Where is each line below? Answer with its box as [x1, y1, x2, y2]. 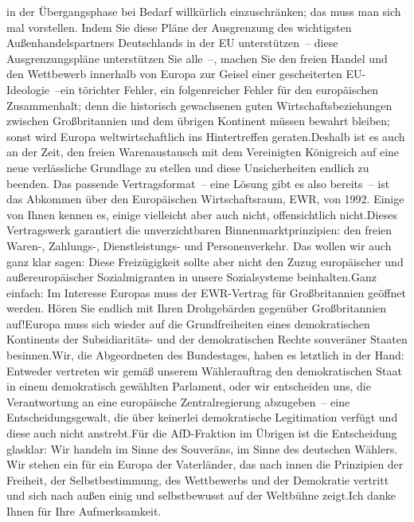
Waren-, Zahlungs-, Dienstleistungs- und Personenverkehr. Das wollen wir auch [6, 237, 392, 253]
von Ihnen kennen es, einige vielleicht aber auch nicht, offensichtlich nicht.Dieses [6, 206, 397, 222]
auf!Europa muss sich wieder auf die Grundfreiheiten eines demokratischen [6, 315, 370, 332]
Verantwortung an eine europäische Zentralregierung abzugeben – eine [6, 393, 350, 410]
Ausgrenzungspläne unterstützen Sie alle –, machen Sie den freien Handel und [6, 49, 388, 66]
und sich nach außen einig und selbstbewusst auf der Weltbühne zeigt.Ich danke [6, 487, 396, 504]
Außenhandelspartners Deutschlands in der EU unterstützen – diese [6, 34, 338, 51]
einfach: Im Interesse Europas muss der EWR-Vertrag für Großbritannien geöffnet [6, 284, 406, 300]
